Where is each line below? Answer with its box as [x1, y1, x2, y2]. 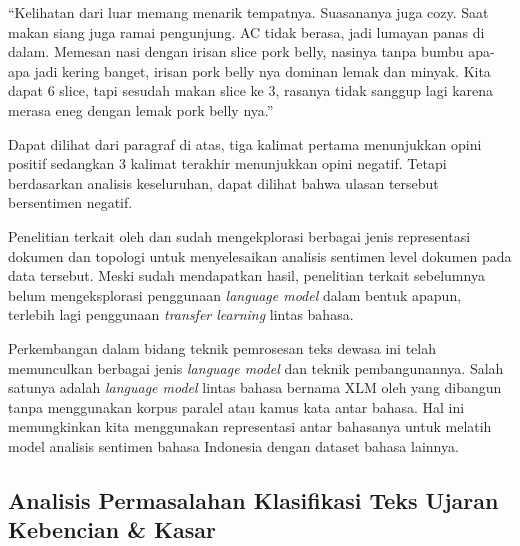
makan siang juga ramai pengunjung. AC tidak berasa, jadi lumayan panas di [8, 21, 485, 42]
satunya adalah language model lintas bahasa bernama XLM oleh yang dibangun [8, 377, 502, 398]
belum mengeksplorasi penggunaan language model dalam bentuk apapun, [8, 284, 462, 305]
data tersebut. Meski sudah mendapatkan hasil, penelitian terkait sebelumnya [8, 265, 485, 286]
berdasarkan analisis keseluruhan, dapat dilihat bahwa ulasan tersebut [8, 172, 439, 193]
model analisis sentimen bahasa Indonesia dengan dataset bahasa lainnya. [8, 435, 459, 456]
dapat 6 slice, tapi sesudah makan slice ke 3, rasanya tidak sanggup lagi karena [8, 80, 494, 101]
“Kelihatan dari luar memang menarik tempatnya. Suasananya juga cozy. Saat [8, 2, 489, 22]
